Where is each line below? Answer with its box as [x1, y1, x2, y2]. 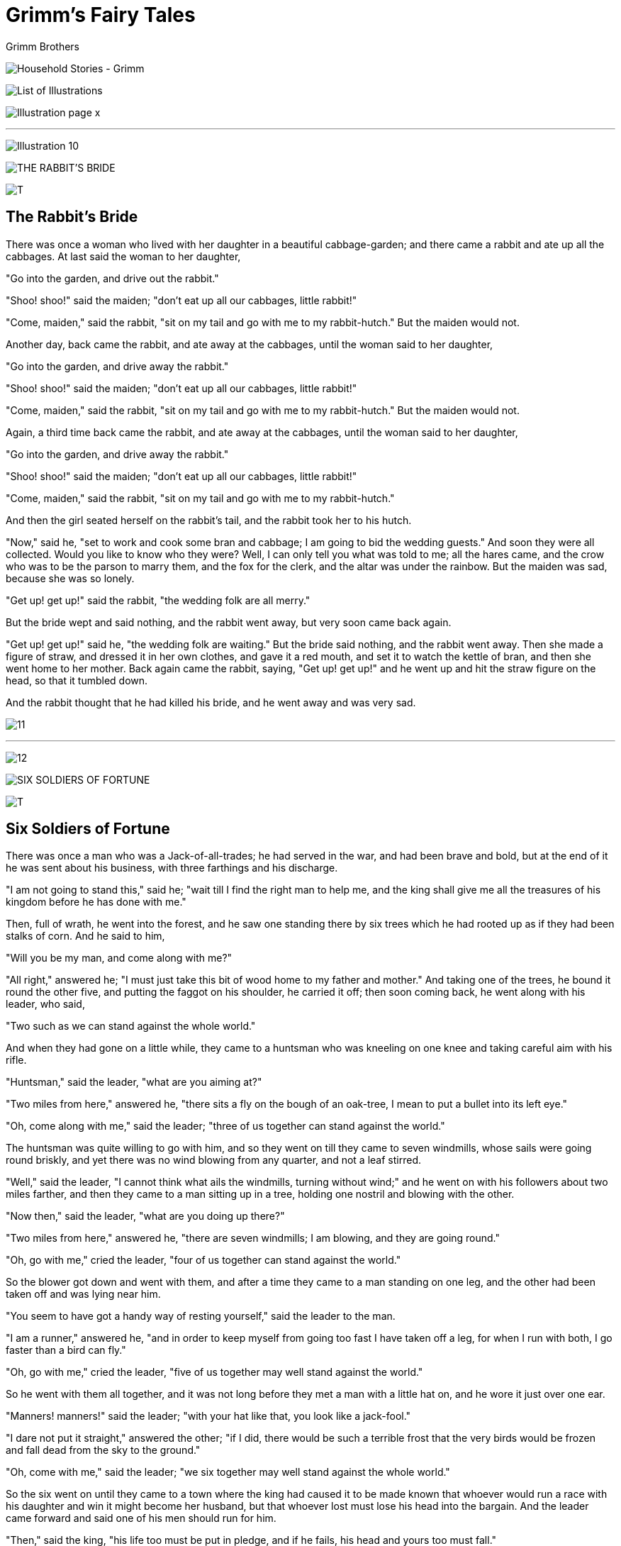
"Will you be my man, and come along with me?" [6, 952, 233, 964]
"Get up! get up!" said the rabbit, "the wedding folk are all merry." [6, 594, 310, 606]
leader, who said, [6, 998, 85, 1011]
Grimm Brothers [6, 40, 79, 52]
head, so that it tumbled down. [6, 674, 148, 686]
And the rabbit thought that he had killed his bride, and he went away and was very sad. [6, 696, 416, 708]
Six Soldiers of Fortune [6, 820, 170, 838]
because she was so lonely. [6, 572, 135, 584]
